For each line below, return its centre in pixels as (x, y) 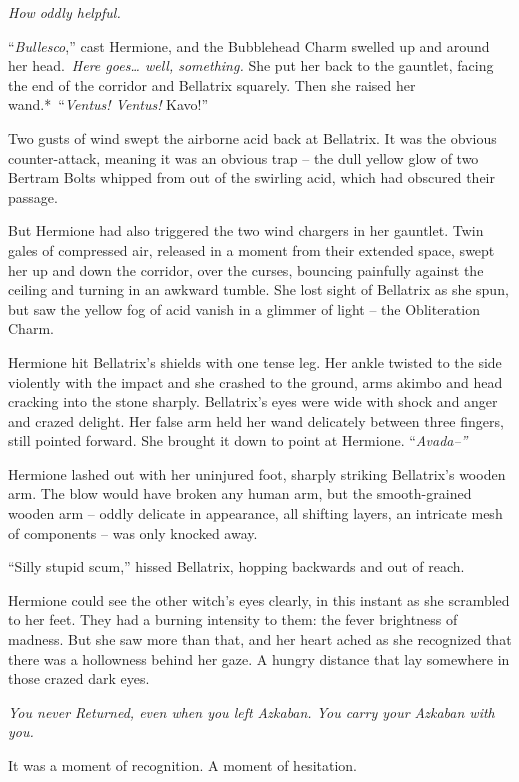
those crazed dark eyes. (79, 678)
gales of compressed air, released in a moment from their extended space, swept (251, 249)
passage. (33, 196)
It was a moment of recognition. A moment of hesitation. (182, 765)
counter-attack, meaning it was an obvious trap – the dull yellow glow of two (243, 157)
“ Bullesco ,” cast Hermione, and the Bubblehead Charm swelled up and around (249, 45)
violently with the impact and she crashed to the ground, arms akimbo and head (255, 381)
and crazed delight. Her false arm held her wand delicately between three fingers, (256, 420)
